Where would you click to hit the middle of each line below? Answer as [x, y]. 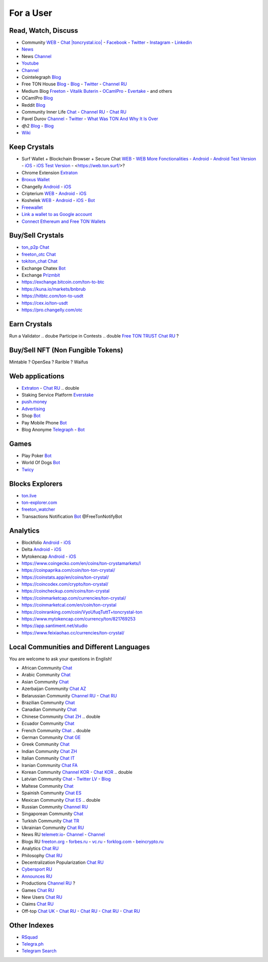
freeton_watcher [38, 509]
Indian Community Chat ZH [49, 751]
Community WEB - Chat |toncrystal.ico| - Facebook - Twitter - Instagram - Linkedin [107, 43]
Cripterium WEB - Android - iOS [54, 193]
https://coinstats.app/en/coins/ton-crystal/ [65, 577]
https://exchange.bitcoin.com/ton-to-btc [63, 282]
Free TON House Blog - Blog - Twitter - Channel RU [74, 84]
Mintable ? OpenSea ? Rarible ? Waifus [49, 362]
